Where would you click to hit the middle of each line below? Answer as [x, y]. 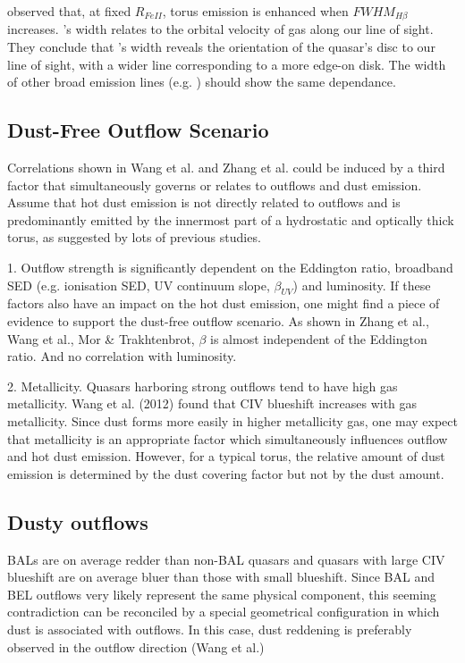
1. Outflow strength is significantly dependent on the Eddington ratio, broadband [230, 267]
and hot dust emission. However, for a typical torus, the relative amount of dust [226, 456]
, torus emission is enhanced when [255, 11]
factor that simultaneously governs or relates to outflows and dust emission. [215, 185]
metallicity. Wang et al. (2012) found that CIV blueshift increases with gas [212, 403]
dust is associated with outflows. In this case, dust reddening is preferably [210, 629]
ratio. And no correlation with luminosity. [122, 356]
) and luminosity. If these [362, 285]
